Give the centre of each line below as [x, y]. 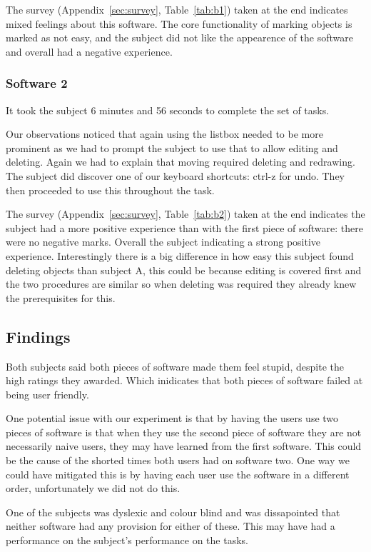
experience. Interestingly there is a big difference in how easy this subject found [180, 255]
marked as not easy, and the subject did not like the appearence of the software [179, 37]
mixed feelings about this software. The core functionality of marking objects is [179, 23]
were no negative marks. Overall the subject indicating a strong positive [163, 242]
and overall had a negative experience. [89, 51]
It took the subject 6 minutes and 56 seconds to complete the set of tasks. [168, 110]
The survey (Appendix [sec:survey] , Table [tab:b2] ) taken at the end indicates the [185, 214]
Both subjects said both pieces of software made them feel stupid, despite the [175, 366]
